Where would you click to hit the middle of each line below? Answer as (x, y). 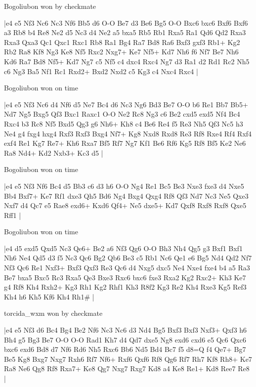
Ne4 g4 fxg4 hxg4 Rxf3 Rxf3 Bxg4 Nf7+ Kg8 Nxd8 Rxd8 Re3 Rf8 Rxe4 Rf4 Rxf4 (128, 133)
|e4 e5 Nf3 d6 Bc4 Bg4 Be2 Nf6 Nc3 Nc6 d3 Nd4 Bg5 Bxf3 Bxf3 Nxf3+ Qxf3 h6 (126, 330)
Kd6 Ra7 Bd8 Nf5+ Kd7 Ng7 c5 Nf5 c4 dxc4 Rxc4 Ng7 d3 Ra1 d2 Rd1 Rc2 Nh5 (127, 61)
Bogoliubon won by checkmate (50, 6)
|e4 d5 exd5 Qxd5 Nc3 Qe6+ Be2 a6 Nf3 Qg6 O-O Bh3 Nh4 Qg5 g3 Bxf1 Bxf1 (123, 248)
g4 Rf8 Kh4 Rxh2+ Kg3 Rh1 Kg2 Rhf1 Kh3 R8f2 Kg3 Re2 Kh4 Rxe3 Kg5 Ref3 (125, 287)
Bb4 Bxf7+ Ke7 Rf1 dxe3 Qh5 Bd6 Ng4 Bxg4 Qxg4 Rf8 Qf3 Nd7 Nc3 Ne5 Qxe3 (126, 195)
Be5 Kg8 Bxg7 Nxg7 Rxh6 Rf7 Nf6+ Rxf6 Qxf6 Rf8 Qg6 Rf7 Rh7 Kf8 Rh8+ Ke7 (128, 359)
